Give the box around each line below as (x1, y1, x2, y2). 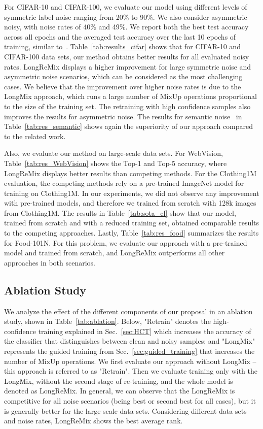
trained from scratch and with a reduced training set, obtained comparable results (4, 217, 259, 228)
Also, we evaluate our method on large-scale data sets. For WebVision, (4, 148, 223, 158)
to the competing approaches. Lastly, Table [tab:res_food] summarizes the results (4, 227, 259, 238)
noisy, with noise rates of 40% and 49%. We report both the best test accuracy (4, 21, 249, 32)
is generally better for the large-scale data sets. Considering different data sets (4, 405, 247, 416)
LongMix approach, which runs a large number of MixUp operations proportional (4, 91, 257, 102)
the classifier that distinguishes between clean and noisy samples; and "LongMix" (4, 336, 255, 346)
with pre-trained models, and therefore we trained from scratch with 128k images (4, 197, 256, 208)
